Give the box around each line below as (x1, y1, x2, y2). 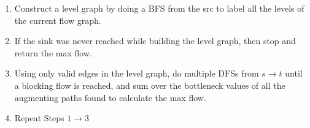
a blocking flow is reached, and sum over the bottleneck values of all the (14, 78, 285, 91)
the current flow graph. (14, 13, 101, 26)
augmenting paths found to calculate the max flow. (14, 91, 206, 104)
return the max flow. (14, 46, 92, 59)
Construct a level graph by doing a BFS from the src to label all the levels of (14, 2, 304, 14)
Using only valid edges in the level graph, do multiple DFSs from (14, 67, 259, 80)
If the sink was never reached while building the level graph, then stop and (14, 34, 296, 47)
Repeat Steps (14, 111, 64, 124)
